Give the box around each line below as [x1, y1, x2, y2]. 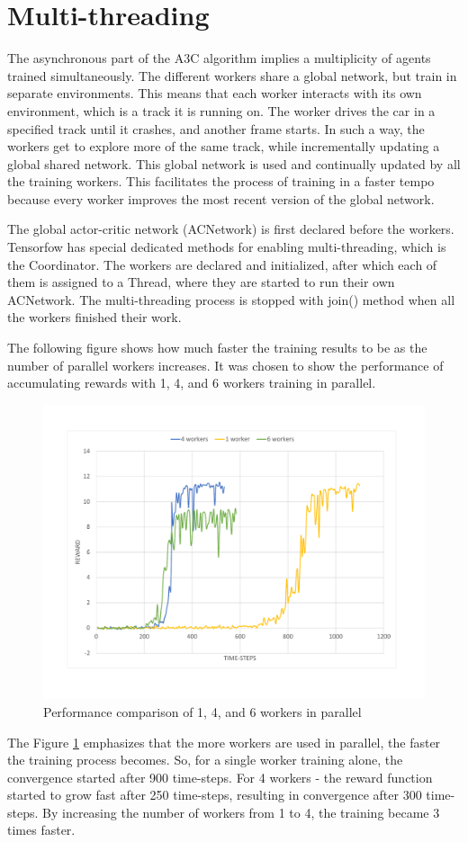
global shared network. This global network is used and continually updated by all [7, 154, 461, 173]
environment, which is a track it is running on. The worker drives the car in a [7, 101, 436, 120]
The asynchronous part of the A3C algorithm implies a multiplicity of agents [7, 49, 431, 67]
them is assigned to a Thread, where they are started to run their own [7, 273, 395, 291]
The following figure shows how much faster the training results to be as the [7, 338, 427, 357]
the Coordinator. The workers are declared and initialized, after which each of [7, 255, 437, 273]
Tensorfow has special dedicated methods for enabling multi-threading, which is [7, 237, 446, 256]
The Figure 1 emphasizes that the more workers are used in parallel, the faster [7, 732, 441, 751]
